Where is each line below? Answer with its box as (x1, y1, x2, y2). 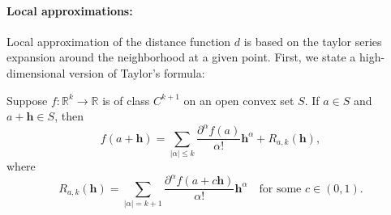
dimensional (6, 64, 66, 81)
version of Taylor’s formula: (69, 64, 205, 81)
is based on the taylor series (243, 32, 382, 49)
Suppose (6, 91, 48, 108)
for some (259, 183, 302, 195)
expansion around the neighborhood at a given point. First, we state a (6, 48, 356, 65)
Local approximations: (6, 2, 133, 19)
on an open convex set (183, 91, 294, 108)
